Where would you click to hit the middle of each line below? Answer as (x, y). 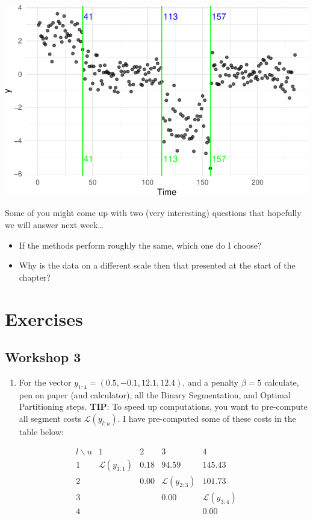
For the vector (45, 382)
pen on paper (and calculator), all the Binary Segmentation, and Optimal (155, 394)
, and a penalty (211, 382)
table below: (41, 431)
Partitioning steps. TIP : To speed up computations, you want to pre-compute (163, 406)
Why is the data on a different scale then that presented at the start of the (157, 265)
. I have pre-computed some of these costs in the (207, 418)
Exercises (44, 318)
